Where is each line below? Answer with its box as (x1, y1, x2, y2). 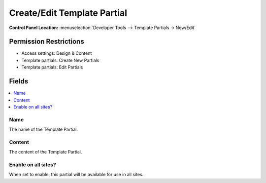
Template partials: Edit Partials (21, 64, 83, 70)
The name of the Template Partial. (9, 126, 78, 133)
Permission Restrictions (9, 37, 84, 46)
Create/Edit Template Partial (9, 7, 128, 18)
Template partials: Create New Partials (21, 57, 100, 63)
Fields (9, 77, 29, 86)
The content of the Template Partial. (9, 149, 82, 155)
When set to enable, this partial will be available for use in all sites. (9, 172, 144, 178)
